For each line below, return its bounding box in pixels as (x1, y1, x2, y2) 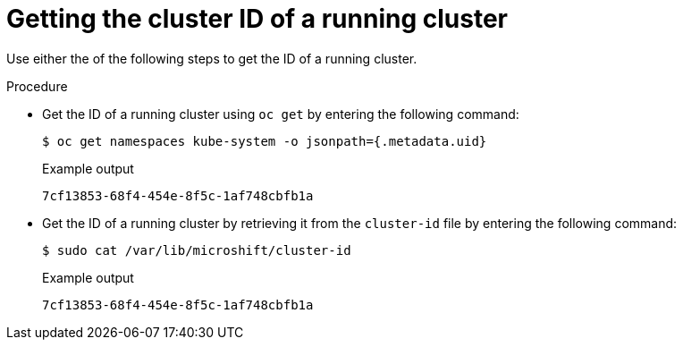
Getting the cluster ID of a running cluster (6, 4, 508, 34)
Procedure (6, 78, 68, 94)
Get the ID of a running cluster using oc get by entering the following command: (42, 106, 519, 122)
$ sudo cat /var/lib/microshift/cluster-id (42, 242, 351, 258)
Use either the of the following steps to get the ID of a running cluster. (6, 50, 417, 66)
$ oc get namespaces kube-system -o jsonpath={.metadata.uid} (42, 133, 487, 148)
